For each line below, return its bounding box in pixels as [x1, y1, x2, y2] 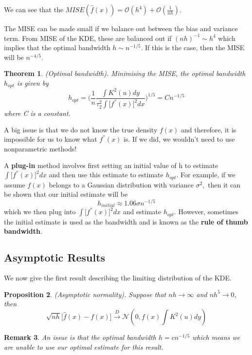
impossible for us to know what [4, 134, 97, 144]
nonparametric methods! [4, 144, 77, 154]
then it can [208, 179, 241, 189]
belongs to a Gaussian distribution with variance [49, 179, 194, 189]
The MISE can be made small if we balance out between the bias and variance [4, 23, 238, 33]
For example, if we [180, 169, 235, 180]
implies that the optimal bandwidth [4, 42, 110, 53]
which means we [192, 332, 240, 342]
